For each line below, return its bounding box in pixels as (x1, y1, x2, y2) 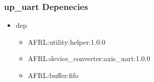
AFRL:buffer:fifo (28, 70, 79, 80)
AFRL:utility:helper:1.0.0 (28, 36, 105, 47)
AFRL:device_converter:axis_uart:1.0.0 (28, 53, 150, 64)
